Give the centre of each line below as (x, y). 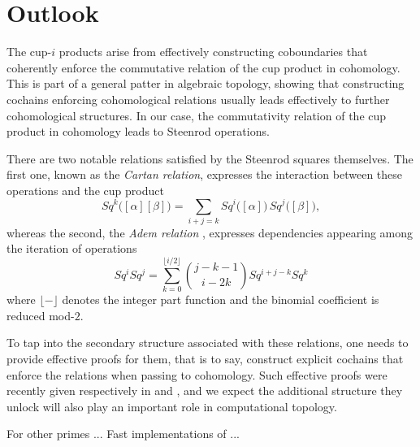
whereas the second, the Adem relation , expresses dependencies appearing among (210, 232)
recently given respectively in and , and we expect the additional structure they (205, 391)
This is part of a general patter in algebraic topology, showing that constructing (206, 83)
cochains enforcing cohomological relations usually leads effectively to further (198, 99)
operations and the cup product (85, 190)
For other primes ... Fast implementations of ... (123, 434)
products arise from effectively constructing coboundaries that (213, 52)
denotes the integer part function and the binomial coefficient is (221, 299)
